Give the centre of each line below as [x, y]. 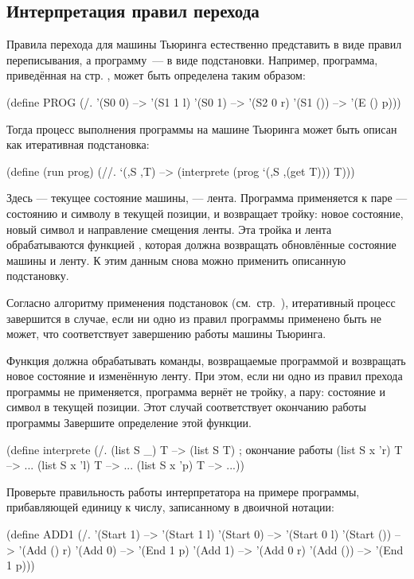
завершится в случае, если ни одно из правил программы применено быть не [194, 318]
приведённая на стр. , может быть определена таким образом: [156, 75]
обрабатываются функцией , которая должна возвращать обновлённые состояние [201, 245]
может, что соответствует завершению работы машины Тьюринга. [166, 334]
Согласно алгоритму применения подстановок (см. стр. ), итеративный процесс [201, 302]
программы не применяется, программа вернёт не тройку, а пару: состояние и [196, 391]
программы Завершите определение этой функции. [129, 423]
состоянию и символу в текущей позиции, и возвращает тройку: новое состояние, [205, 213]
